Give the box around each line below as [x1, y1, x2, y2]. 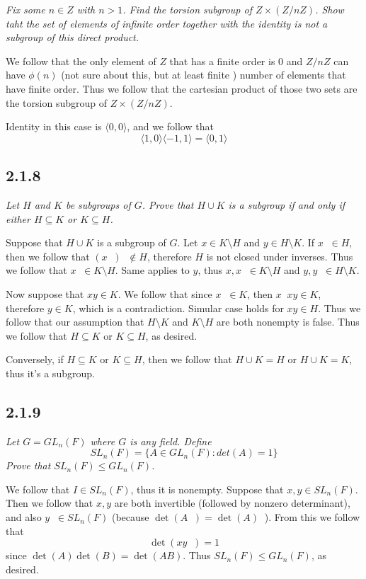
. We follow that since [118, 286, 212, 301]
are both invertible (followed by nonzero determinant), [114, 495, 350, 510]
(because [111, 510, 149, 524]
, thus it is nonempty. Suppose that [130, 481, 284, 496]
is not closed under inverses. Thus [206, 248, 353, 263]
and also [6, 510, 42, 524]
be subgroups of [65, 197, 131, 212]
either [6, 211, 30, 226]
